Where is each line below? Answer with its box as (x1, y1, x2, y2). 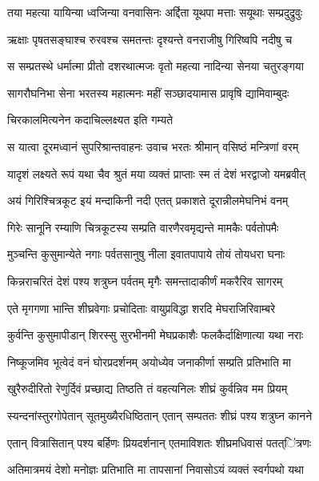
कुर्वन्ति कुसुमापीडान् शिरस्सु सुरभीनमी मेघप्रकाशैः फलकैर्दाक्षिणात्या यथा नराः (7, 327, 304, 343)
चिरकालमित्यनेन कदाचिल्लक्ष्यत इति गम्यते (7, 111, 173, 128)
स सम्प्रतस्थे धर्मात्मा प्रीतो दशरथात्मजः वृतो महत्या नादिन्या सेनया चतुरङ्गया (7, 58, 304, 74)
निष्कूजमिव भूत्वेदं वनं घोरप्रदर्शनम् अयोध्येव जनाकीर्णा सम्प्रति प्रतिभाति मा (7, 353, 291, 370)
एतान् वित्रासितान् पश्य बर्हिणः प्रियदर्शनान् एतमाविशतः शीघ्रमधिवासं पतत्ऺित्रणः (7, 434, 312, 451)
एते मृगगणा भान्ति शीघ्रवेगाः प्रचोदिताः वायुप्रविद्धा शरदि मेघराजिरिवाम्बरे (7, 299, 276, 316)
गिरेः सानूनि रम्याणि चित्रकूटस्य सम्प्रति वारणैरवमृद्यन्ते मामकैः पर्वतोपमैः (7, 218, 279, 235)
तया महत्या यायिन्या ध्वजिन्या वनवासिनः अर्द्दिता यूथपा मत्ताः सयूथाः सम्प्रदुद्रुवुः (7, 4, 303, 20)
